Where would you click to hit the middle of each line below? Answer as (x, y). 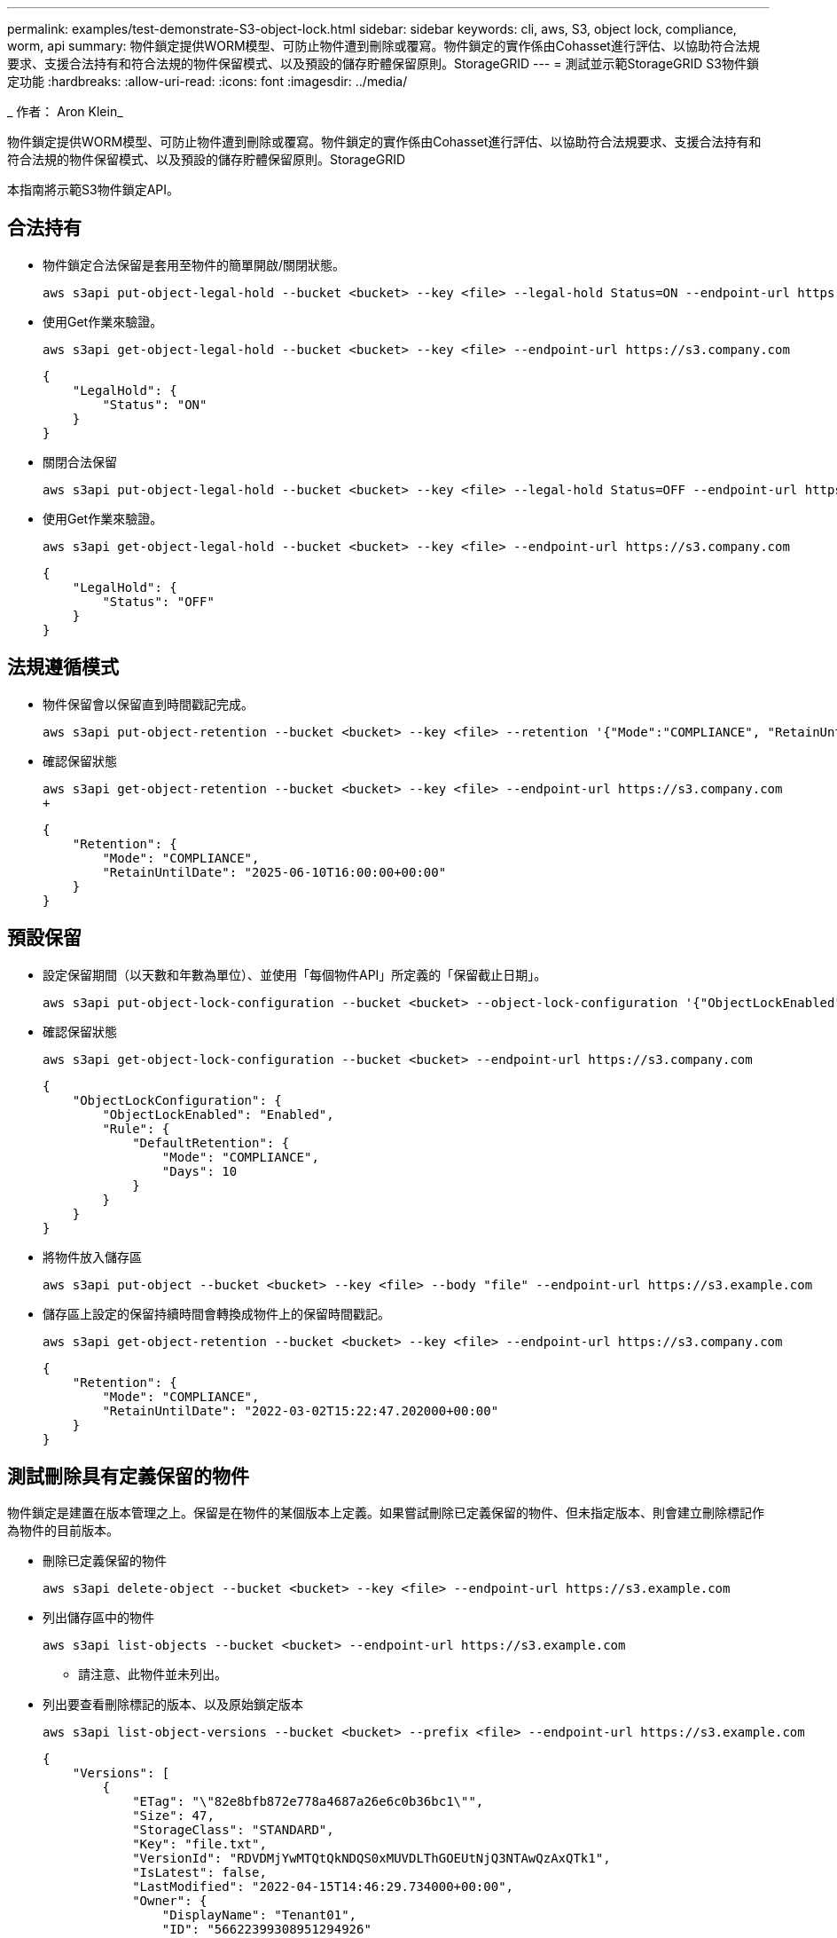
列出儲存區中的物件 (98, 1618)
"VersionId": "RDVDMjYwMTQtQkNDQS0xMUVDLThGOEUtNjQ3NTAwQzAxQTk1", (372, 1859)
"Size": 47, (173, 1816)
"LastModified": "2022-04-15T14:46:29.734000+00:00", (323, 1887)
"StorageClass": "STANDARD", (233, 1830)
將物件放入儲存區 (92, 1257)
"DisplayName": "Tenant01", (259, 1915)
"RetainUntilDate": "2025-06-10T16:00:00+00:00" (274, 872)
